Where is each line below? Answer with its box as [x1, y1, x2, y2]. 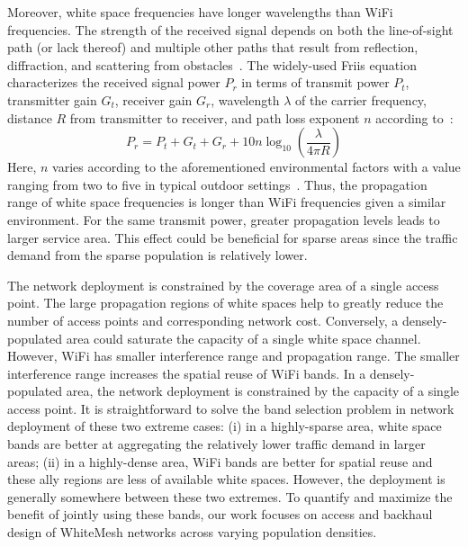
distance [7, 108, 52, 127]
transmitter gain [7, 90, 97, 109]
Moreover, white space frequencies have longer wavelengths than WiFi [7, 3, 393, 21]
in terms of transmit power [241, 73, 390, 92]
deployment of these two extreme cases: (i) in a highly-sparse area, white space [7, 417, 442, 435]
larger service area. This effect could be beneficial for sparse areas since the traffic [7, 228, 458, 247]
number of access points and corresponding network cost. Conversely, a [7, 310, 399, 329]
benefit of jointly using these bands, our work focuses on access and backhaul [7, 505, 433, 524]
